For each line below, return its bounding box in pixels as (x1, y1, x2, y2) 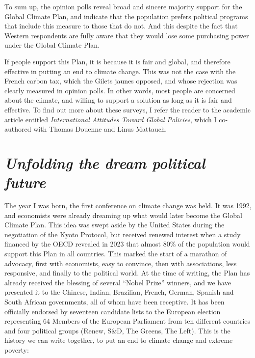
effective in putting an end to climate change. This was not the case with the (4, 66, 236, 76)
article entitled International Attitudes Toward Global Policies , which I (4, 114, 217, 124)
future (4, 172, 46, 193)
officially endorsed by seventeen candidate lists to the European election (4, 306, 221, 316)
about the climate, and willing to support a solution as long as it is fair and (4, 95, 232, 105)
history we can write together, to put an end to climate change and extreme (4, 335, 233, 345)
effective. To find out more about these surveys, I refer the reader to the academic (4, 104, 251, 114)
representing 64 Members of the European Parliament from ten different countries (4, 316, 251, 326)
